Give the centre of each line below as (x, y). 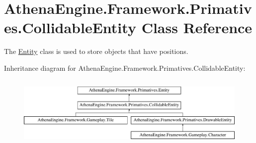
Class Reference (197, 27)
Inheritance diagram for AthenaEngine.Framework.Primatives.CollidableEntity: (125, 68)
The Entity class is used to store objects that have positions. (96, 51)
